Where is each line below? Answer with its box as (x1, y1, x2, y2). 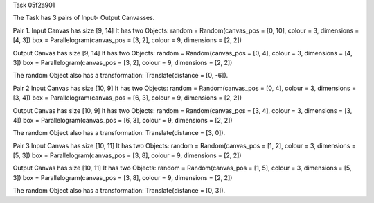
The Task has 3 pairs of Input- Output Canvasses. (12, 14, 155, 22)
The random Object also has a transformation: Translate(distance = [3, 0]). (12, 129, 226, 137)
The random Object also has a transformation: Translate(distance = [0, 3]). (12, 186, 226, 195)
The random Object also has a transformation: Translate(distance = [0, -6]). (12, 71, 229, 80)
